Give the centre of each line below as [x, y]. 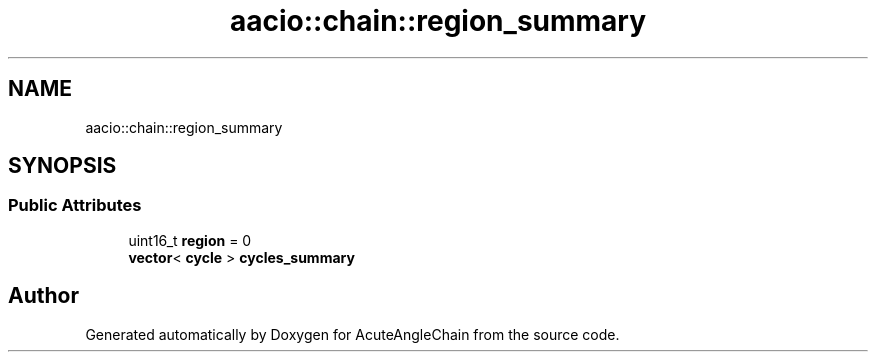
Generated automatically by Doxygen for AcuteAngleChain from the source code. [352, 334]
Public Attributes [75, 205]
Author [43, 296]
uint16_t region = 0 [190, 240]
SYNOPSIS [62, 166]
